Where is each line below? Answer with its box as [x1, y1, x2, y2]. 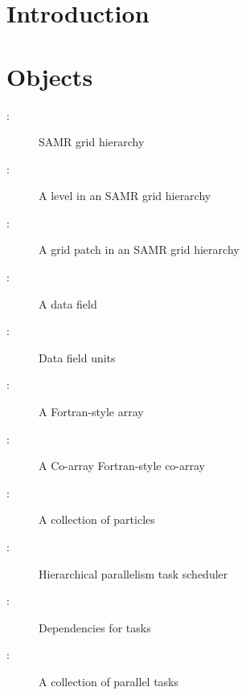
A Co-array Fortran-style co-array [39, 457, 206, 474]
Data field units [39, 349, 116, 366]
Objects [6, 59, 93, 92]
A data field [39, 295, 97, 312]
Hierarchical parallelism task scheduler [39, 565, 228, 582]
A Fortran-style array [39, 403, 144, 420]
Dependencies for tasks [39, 619, 151, 636]
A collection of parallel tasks [39, 673, 179, 689]
